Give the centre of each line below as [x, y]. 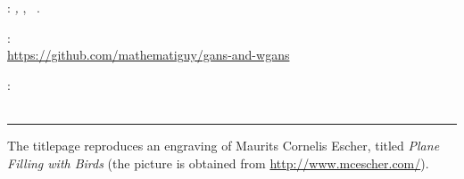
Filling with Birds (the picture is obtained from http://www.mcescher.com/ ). [218, 163]
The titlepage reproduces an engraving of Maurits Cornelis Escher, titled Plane [224, 145]
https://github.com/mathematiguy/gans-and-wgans [149, 55]
